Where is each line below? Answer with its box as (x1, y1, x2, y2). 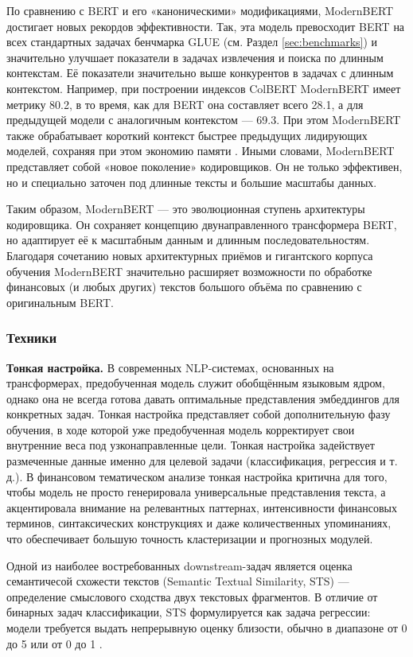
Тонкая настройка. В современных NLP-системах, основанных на (6, 359, 334, 375)
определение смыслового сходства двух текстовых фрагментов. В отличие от (6, 588, 378, 605)
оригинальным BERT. (6, 294, 114, 310)
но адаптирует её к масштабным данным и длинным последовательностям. (6, 231, 370, 248)
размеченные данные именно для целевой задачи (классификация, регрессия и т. (6, 453, 398, 469)
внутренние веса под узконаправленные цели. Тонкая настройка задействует (6, 437, 375, 453)
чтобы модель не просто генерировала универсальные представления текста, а (6, 484, 386, 500)
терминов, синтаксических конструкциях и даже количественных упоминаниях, (6, 515, 392, 531)
